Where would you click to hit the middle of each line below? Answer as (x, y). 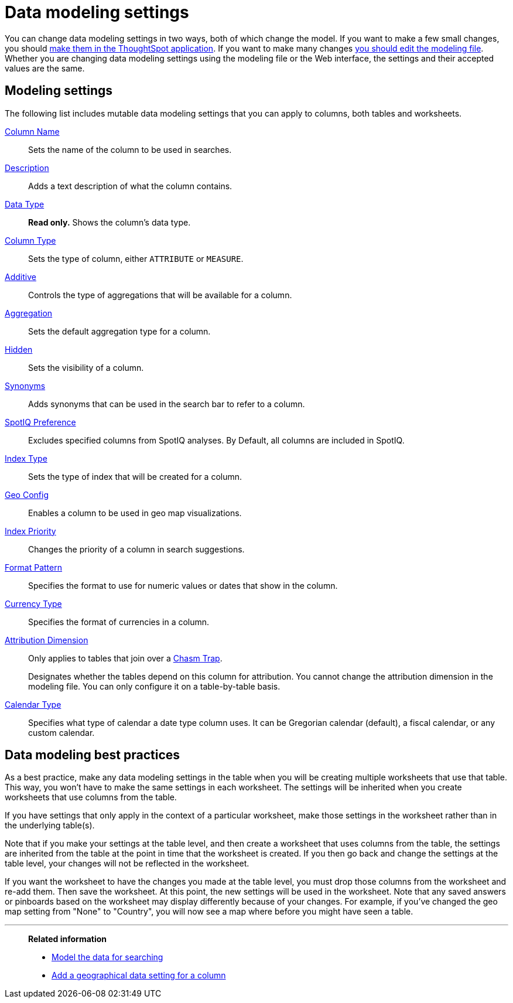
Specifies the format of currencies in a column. (119, 622)
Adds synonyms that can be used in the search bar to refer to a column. (167, 404)
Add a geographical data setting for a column (139, 975)
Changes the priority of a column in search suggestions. (136, 549)
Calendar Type (33, 704)
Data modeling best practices (93, 755)
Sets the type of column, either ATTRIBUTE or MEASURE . (136, 258)
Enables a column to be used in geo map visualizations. (135, 513)
